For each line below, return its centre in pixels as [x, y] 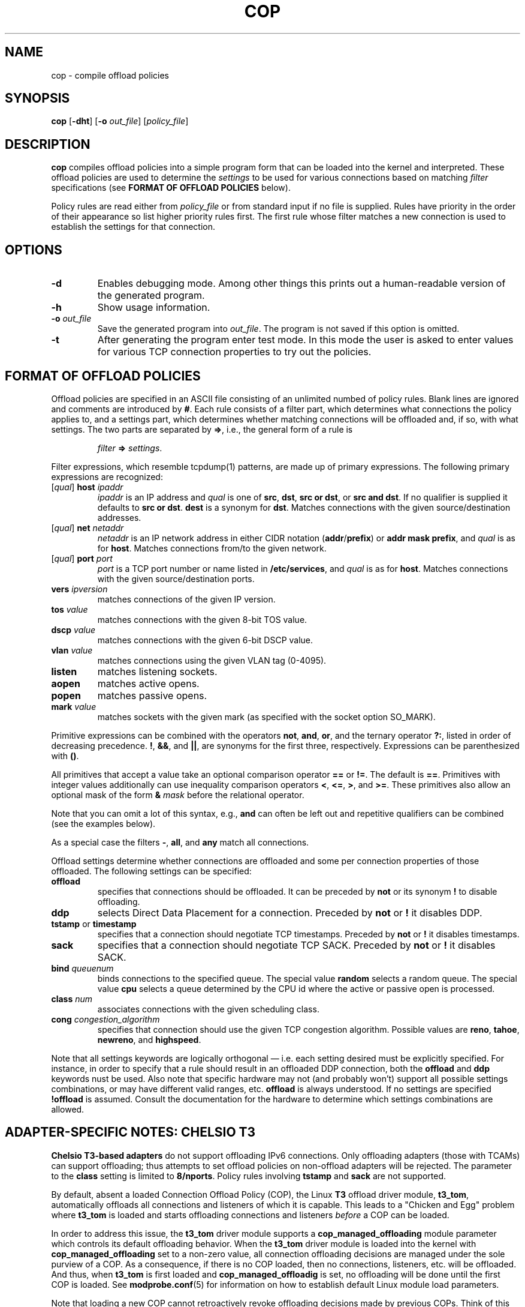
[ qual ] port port [82, 558]
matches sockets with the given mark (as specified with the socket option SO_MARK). [266, 717]
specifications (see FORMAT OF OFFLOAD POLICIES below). [171, 188]
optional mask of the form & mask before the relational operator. [178, 795]
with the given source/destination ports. [176, 578]
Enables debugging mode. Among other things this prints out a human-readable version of [301, 284]
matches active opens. [148, 683]
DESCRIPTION [48, 144]
